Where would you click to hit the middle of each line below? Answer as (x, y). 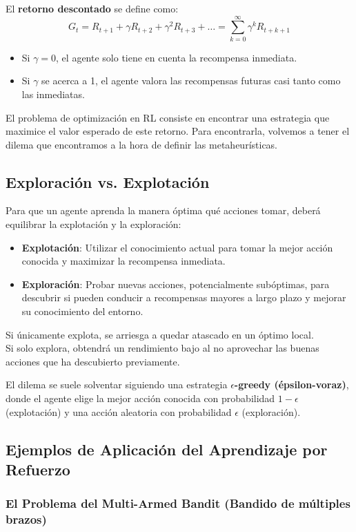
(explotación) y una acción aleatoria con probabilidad (119, 411)
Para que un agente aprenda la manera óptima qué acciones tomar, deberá (163, 210)
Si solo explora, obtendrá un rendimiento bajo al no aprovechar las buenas (162, 348)
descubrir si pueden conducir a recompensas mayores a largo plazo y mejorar (184, 297)
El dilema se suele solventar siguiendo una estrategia (117, 384)
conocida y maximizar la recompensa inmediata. (123, 261)
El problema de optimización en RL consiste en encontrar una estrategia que (168, 117)
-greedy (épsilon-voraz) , (291, 384)
